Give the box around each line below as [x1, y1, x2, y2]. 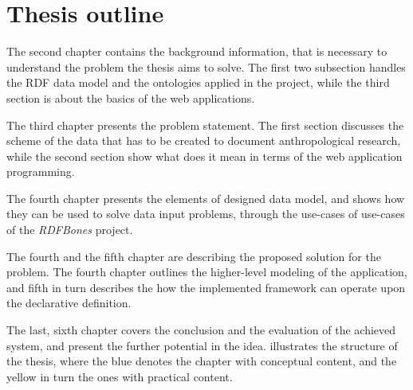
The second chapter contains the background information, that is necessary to [6, 43, 387, 60]
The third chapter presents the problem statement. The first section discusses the [6, 116, 404, 133]
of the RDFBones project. [6, 221, 133, 238]
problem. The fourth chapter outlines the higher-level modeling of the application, [6, 263, 407, 280]
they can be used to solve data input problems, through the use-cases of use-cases [6, 205, 405, 222]
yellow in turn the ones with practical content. [6, 368, 233, 384]
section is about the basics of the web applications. [6, 89, 255, 106]
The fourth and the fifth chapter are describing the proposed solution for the [6, 248, 381, 264]
